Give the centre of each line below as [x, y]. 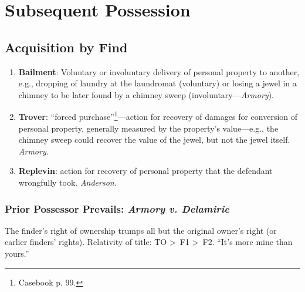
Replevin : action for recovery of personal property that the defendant [145, 171]
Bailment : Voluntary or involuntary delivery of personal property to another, [159, 71]
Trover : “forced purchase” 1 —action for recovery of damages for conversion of [158, 116]
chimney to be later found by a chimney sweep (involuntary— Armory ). [146, 94]
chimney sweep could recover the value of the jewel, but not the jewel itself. [154, 140]
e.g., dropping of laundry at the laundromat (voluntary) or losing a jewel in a [157, 83]
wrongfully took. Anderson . [67, 182]
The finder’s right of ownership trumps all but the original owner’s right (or [141, 230]
